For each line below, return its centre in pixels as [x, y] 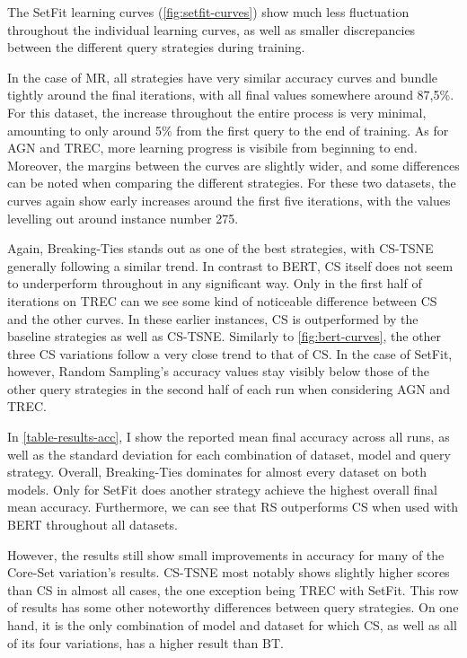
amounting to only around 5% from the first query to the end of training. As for [228, 130]
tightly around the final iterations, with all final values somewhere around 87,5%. [231, 95]
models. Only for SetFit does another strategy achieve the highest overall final [222, 489]
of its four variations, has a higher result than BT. [145, 642]
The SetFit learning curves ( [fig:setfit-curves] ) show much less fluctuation [208, 12]
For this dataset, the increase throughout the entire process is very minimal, [217, 112]
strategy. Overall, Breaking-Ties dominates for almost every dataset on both [217, 472]
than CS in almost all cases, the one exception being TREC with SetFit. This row [233, 589]
